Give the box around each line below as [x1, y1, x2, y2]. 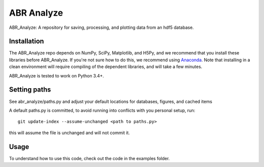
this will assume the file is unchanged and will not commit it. [9, 130, 130, 136]
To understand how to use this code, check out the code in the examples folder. [9, 155, 170, 161]
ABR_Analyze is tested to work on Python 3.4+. [9, 72, 105, 78]
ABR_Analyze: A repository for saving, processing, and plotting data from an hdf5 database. [9, 24, 194, 30]
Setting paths [9, 86, 51, 94]
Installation [9, 37, 44, 46]
